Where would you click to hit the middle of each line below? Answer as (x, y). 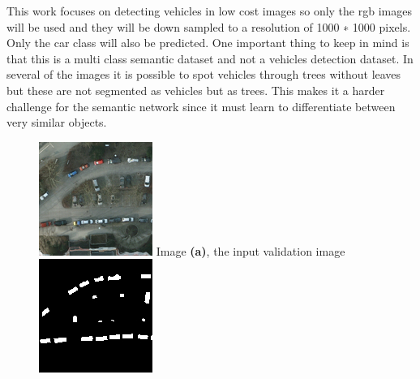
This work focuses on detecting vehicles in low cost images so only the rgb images (209, 11)
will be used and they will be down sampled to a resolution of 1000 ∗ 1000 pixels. (209, 26)
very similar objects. (57, 122)
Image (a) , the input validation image (251, 250)
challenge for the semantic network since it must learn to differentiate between (201, 106)
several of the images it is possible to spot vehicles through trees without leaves (204, 74)
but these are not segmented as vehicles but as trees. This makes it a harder (196, 90)
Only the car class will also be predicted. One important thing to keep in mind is (208, 43)
